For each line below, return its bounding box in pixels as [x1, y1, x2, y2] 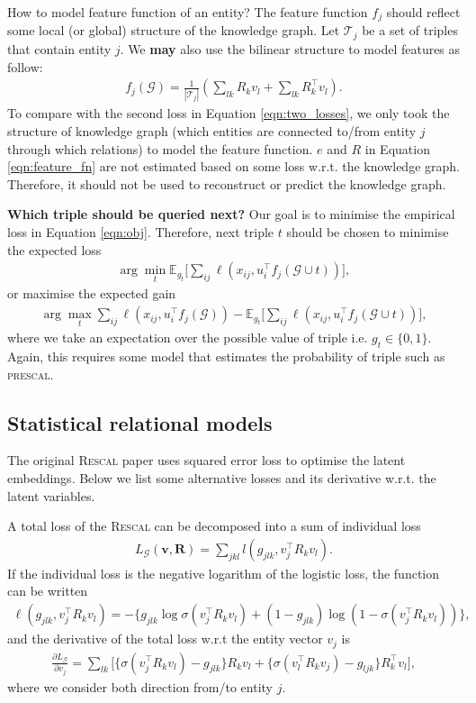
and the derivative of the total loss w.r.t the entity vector [7, 629, 323, 648]
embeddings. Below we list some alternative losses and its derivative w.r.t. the [7, 469, 436, 488]
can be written [7, 581, 88, 600]
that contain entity [7, 39, 112, 58]
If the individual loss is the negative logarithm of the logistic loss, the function [7, 563, 440, 582]
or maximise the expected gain [7, 284, 176, 303]
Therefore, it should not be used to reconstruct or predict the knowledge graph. [7, 174, 446, 193]
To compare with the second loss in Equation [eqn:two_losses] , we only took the [7, 104, 450, 123]
